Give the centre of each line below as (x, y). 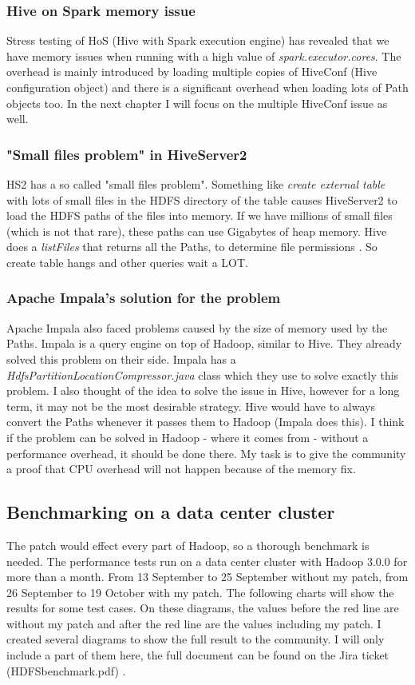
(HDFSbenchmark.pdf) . (66, 670)
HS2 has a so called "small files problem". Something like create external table (196, 184)
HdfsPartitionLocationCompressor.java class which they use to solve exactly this (203, 374)
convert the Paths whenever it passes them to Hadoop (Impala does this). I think (206, 422)
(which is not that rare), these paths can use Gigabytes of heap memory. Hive (197, 231)
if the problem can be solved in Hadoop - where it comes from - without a (188, 437)
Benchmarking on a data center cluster (171, 512)
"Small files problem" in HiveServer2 (127, 154)
